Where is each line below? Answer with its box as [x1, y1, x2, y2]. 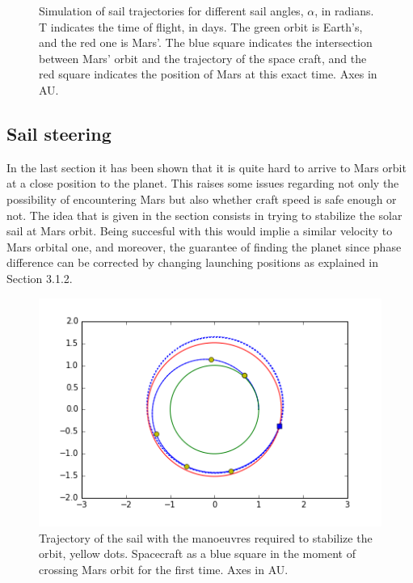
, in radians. [314, 2, 374, 19]
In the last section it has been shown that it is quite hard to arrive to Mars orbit [6, 158, 407, 175]
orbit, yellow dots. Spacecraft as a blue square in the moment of [39, 545, 356, 562]
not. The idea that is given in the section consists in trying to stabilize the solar [6, 206, 402, 223]
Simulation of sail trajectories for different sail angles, [39, 2, 304, 19]
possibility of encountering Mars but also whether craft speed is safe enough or [6, 190, 397, 207]
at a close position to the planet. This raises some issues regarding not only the [6, 175, 399, 192]
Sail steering [6, 120, 112, 146]
